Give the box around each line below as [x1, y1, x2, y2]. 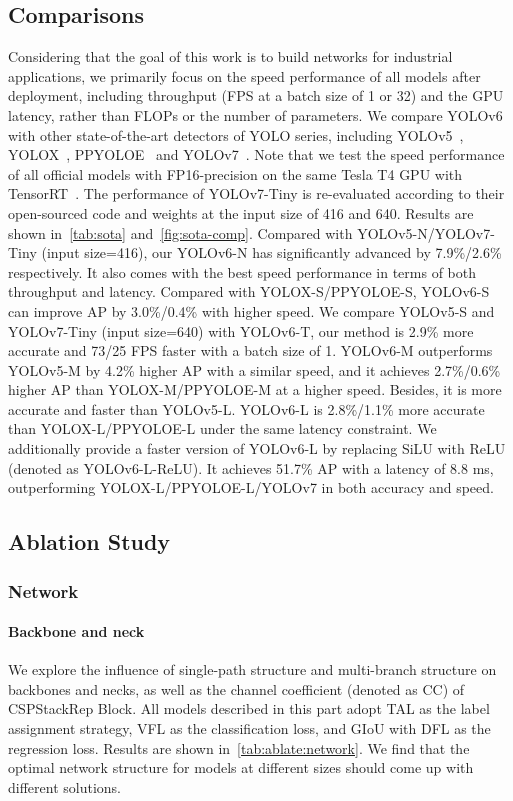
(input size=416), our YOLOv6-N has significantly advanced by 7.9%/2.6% [41, 242, 502, 263]
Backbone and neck [8, 621, 145, 642]
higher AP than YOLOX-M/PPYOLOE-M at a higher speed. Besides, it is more [8, 379, 502, 400]
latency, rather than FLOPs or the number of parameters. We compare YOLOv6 [8, 104, 503, 125]
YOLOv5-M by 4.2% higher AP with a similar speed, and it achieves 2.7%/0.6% [8, 359, 501, 380]
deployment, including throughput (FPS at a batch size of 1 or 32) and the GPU [8, 85, 504, 106]
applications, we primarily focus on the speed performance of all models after [8, 65, 481, 86]
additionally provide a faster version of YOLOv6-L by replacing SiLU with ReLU [8, 438, 506, 459]
